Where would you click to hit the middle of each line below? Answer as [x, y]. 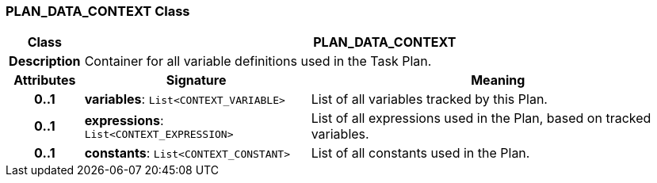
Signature [196, 80]
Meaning [498, 80]
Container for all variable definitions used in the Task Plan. [258, 61]
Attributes [45, 80]
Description [45, 61]
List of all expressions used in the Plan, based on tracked [481, 118]
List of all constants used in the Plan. [420, 153]
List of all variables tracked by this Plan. [429, 99]
